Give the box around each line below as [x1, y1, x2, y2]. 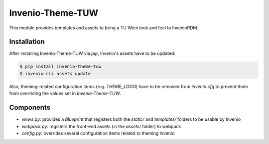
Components [9, 103, 51, 112]
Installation [9, 38, 45, 46]
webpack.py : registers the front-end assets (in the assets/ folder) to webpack [21, 123, 181, 129]
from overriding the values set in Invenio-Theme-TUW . [9, 91, 122, 96]
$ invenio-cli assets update [19, 71, 91, 76]
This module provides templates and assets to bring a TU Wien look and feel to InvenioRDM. [9, 25, 199, 31]
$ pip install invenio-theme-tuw [19, 64, 102, 69]
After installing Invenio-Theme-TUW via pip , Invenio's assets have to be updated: [9, 50, 175, 56]
